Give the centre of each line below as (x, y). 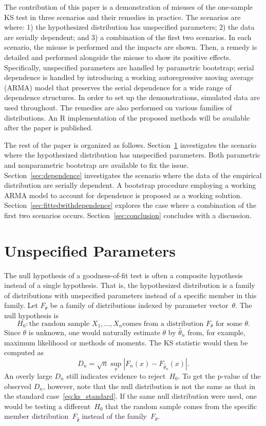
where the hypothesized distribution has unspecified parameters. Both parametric (132, 155)
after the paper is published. (49, 128)
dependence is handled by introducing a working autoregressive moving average (129, 77)
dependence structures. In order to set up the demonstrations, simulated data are (132, 97)
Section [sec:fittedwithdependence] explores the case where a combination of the (130, 205)
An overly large (28, 376)
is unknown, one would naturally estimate (94, 332)
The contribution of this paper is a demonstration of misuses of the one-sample (129, 7)
